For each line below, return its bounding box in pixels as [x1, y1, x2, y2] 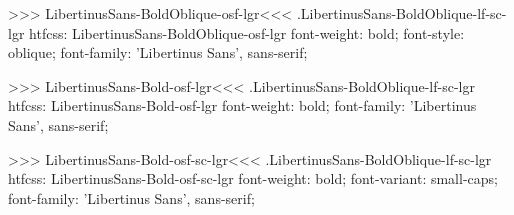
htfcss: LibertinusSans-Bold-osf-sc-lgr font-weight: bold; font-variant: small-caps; [8, 168, 498, 189]
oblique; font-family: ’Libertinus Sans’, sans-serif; [8, 42, 308, 63]
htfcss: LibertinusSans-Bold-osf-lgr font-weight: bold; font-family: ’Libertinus [8, 95, 477, 116]
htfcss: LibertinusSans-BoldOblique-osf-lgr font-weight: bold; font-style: [29, 22, 465, 43]
